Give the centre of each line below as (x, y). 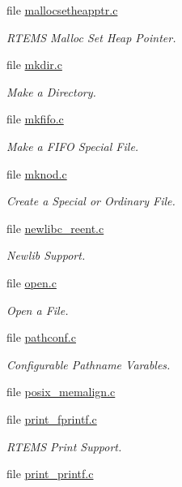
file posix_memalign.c (61, 392)
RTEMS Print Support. (64, 446)
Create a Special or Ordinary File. (91, 201)
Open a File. (38, 310)
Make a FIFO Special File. (73, 146)
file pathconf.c (41, 337)
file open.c (32, 282)
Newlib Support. (46, 255)
